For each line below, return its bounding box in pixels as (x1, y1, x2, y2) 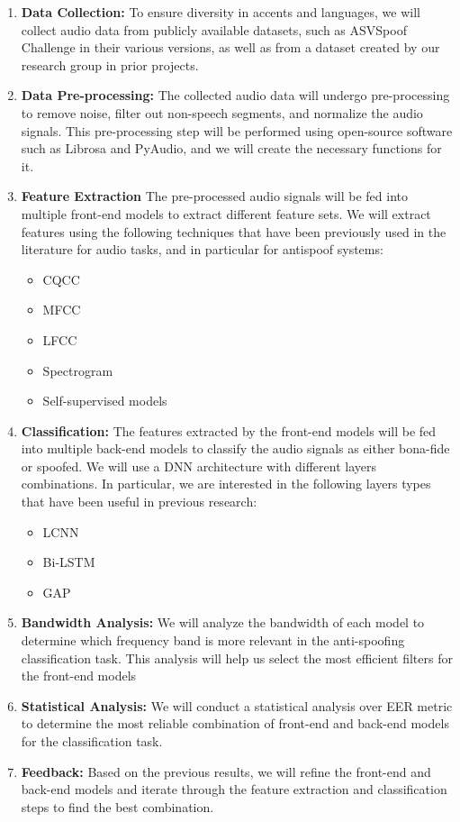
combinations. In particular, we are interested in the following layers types (21, 474, 431, 493)
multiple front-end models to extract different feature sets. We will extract (21, 204, 431, 223)
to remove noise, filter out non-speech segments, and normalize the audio (21, 103, 423, 122)
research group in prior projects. (21, 55, 199, 74)
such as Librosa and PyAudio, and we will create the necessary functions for (21, 139, 442, 158)
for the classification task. (21, 732, 163, 750)
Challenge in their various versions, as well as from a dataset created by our (21, 38, 440, 57)
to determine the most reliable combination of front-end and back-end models (21, 714, 449, 733)
